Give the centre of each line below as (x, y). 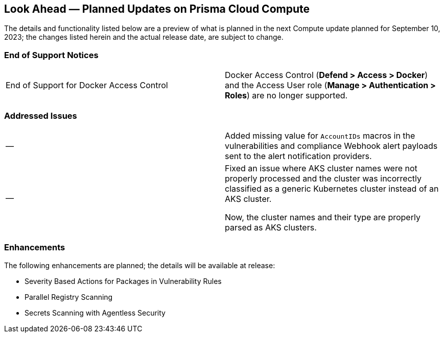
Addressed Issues (41, 115)
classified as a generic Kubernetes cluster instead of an (332, 188)
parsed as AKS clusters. (271, 227)
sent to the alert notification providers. (298, 156)
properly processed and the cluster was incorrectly (323, 178)
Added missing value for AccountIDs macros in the (320, 135)
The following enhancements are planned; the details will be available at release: (140, 265)
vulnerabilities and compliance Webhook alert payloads (331, 146)
